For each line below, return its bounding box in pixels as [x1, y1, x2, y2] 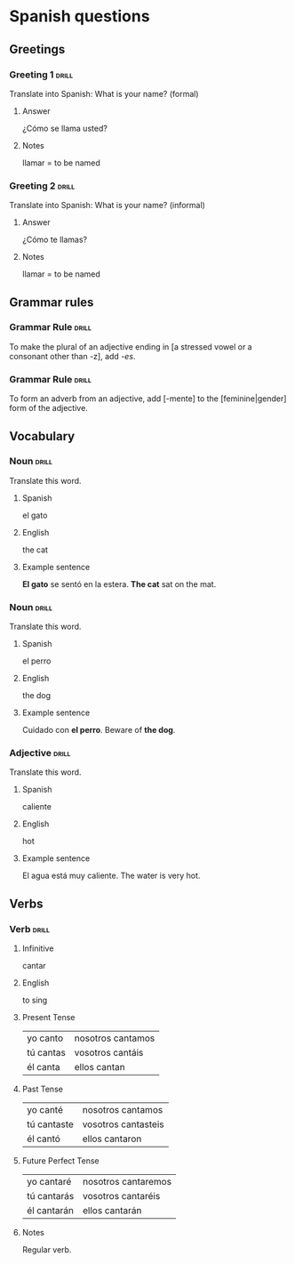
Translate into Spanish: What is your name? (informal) [9, 200, 206, 211]
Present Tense [21, 1012, 76, 1023]
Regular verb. [21, 1244, 72, 1255]
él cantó [26, 1132, 60, 1145]
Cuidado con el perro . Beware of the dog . [21, 725, 176, 736]
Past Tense [21, 1083, 64, 1095]
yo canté [26, 1104, 64, 1116]
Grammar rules [9, 294, 94, 310]
